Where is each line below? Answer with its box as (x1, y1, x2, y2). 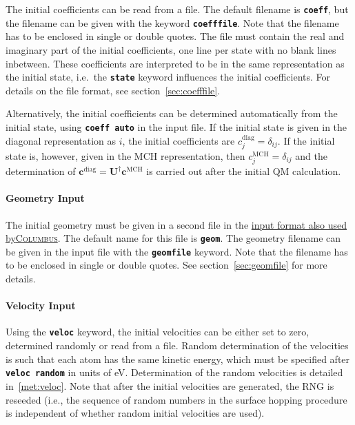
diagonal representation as (6, 133, 116, 147)
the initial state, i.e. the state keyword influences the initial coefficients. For (6, 70, 331, 84)
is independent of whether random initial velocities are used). (6, 406, 265, 420)
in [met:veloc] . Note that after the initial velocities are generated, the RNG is (6, 378, 334, 393)
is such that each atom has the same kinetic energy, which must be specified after (6, 351, 350, 366)
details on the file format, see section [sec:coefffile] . (6, 83, 221, 97)
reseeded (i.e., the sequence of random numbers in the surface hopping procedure (6, 392, 347, 406)
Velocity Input (6, 298, 76, 313)
